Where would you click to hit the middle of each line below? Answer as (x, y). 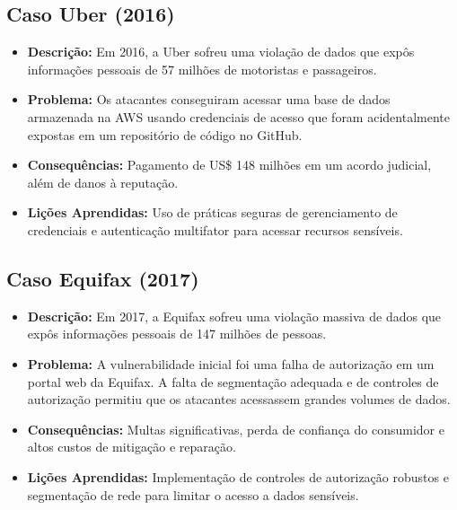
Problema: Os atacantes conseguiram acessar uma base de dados (209, 99)
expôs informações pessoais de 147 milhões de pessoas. (177, 334)
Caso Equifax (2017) (103, 278)
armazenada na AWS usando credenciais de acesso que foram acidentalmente (238, 116)
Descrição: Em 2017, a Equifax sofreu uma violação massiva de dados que (234, 316)
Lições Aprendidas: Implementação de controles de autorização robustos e (238, 476)
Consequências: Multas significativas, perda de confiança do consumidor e (236, 429)
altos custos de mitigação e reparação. (132, 447)
